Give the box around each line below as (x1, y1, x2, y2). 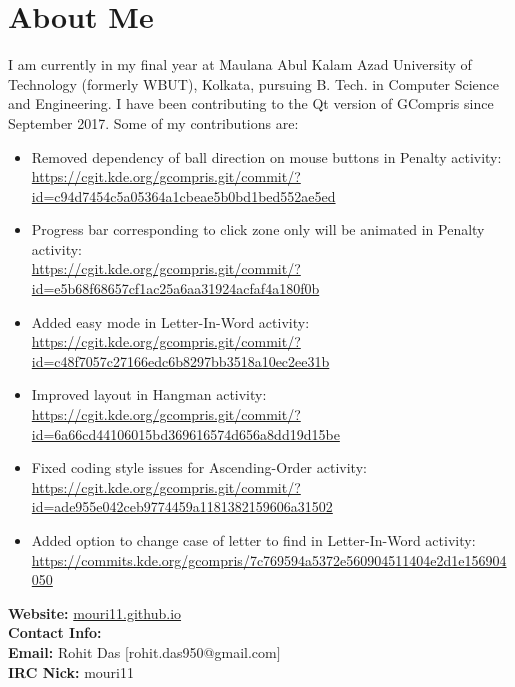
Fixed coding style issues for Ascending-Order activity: (31, 457, 367, 478)
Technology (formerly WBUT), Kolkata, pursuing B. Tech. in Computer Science (8, 73, 500, 94)
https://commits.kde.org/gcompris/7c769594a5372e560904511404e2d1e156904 (31, 549, 507, 570)
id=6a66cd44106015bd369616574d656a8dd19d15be (31, 423, 340, 444)
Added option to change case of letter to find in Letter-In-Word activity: (31, 530, 476, 550)
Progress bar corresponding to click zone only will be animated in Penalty (31, 219, 485, 240)
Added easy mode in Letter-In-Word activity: (31, 311, 310, 332)
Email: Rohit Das (8, 641, 121, 662)
